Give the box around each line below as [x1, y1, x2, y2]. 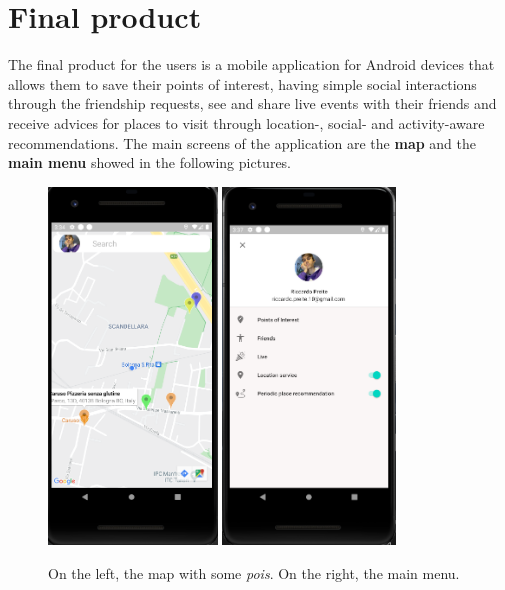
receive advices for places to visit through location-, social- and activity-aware [8, 112, 485, 133]
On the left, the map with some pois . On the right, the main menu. [48, 562, 460, 583]
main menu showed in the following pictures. [8, 152, 291, 173]
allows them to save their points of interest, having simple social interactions [8, 73, 477, 94]
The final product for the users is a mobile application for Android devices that [8, 54, 495, 75]
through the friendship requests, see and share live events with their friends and [8, 93, 497, 114]
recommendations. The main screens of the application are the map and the [8, 132, 477, 153]
